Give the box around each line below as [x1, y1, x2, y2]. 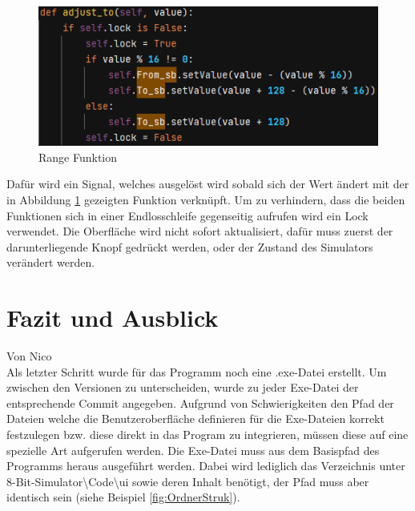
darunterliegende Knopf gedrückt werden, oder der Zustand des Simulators [6, 238, 373, 255]
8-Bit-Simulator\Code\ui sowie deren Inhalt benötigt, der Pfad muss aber [6, 473, 369, 489]
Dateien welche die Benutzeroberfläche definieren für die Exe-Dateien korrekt [6, 410, 385, 427]
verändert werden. [6, 254, 95, 271]
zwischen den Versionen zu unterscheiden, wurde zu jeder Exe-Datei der [6, 379, 359, 396]
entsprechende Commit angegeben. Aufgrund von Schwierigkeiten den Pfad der [6, 394, 394, 411]
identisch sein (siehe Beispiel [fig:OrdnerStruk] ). [6, 489, 240, 505]
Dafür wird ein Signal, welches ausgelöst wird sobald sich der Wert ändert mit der [6, 175, 409, 192]
